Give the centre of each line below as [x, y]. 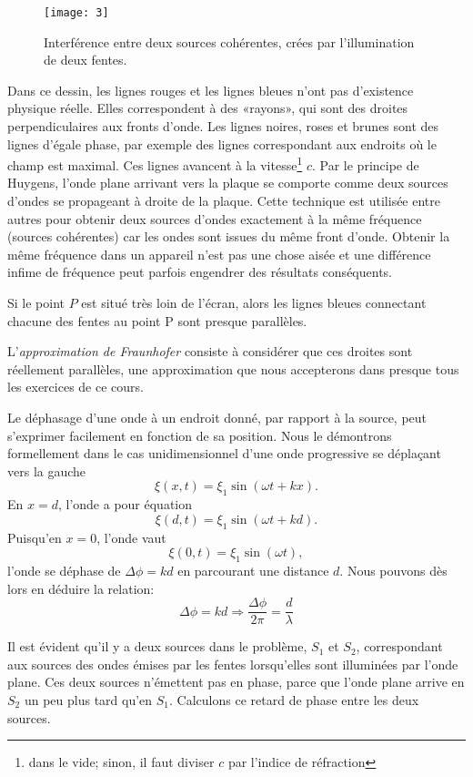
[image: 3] [76, 13]
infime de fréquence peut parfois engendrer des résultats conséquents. [200, 272]
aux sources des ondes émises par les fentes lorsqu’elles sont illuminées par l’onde [233, 664]
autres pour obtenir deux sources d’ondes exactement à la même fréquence [215, 218]
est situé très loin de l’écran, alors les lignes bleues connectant [254, 303]
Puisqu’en [35, 537]
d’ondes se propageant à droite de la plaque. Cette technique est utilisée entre [224, 201]
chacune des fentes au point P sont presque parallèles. [157, 320]
